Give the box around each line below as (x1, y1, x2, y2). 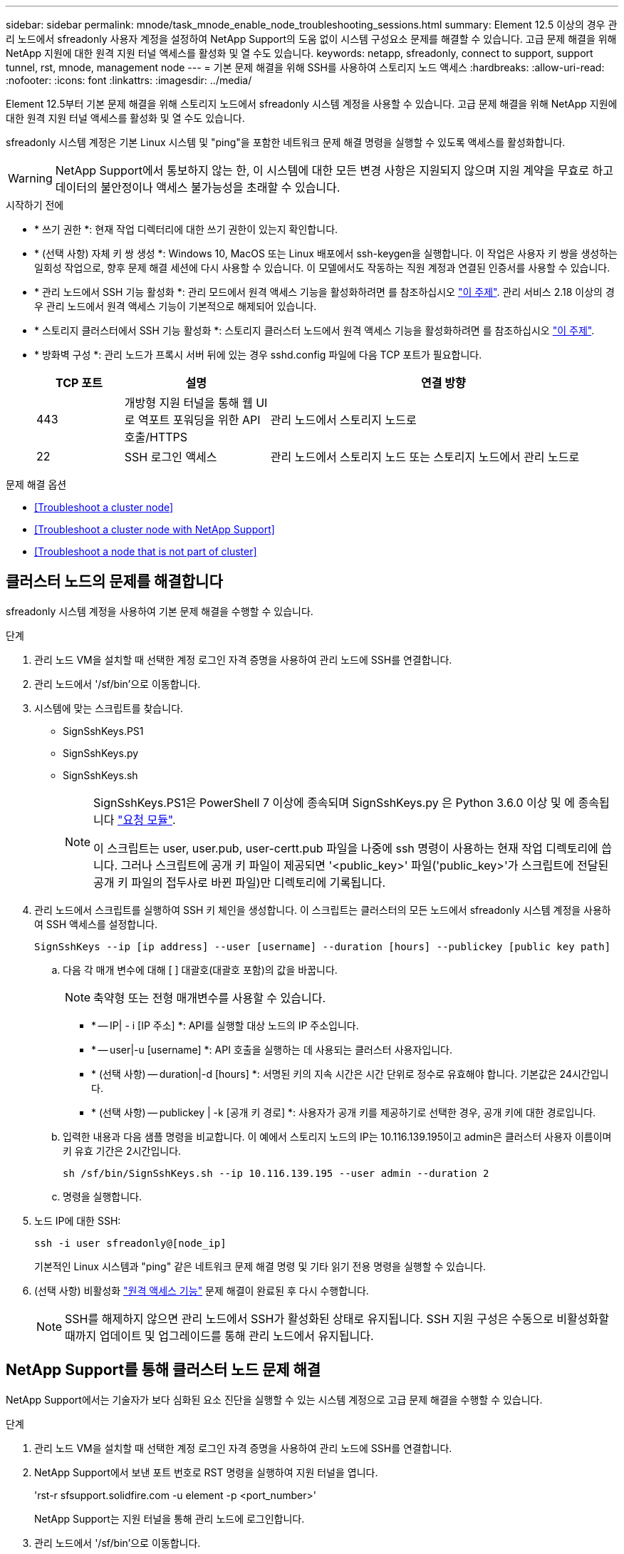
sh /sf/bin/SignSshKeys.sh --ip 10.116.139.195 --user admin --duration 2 (63, 1167, 489, 1179)
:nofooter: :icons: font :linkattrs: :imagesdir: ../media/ (6, 74, 252, 86)
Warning (8, 171, 53, 185)
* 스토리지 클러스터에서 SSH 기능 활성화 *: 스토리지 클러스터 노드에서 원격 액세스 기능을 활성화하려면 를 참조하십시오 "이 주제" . (34, 324, 595, 336)
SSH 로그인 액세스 (124, 450, 217, 464)
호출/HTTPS (124, 430, 188, 444)
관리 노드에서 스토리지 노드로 (270, 413, 417, 427)
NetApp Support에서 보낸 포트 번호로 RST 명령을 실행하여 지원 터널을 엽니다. (34, 1466, 378, 1478)
